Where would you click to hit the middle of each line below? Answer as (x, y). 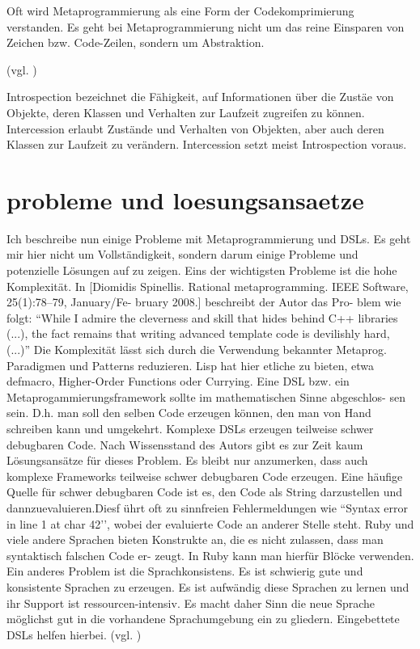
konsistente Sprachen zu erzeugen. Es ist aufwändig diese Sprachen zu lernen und (208, 586)
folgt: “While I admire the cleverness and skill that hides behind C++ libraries (202, 317)
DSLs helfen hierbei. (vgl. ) (74, 634)
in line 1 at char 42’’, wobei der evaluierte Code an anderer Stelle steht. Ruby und (210, 523)
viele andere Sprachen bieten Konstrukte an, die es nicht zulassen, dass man (195, 539)
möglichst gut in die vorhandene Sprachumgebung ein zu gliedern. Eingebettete (203, 619)
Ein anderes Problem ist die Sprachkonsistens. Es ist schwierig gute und (185, 571)
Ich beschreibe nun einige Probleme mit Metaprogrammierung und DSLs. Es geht (209, 238)
